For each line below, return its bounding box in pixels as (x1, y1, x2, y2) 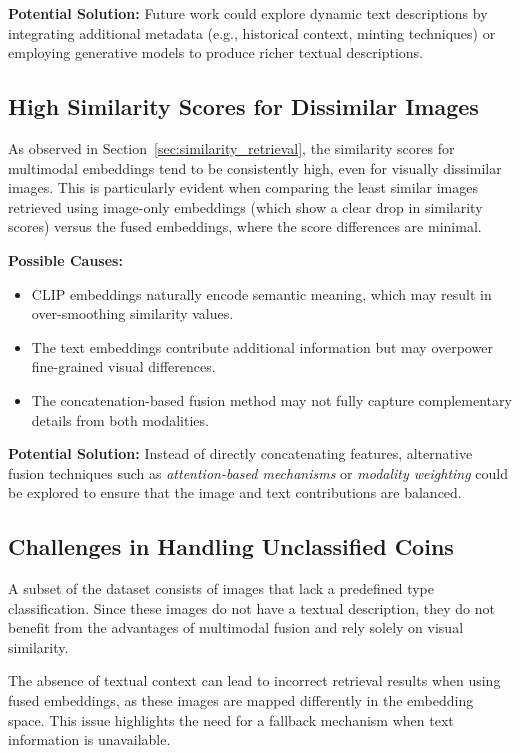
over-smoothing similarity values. (31, 303, 234, 324)
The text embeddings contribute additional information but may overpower (31, 336, 493, 357)
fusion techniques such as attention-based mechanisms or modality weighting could (8, 462, 509, 483)
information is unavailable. (8, 729, 171, 750)
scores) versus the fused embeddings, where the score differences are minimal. (8, 216, 482, 237)
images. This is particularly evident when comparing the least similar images (8, 177, 478, 198)
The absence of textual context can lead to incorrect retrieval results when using (8, 670, 501, 691)
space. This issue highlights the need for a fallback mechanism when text (8, 709, 454, 730)
